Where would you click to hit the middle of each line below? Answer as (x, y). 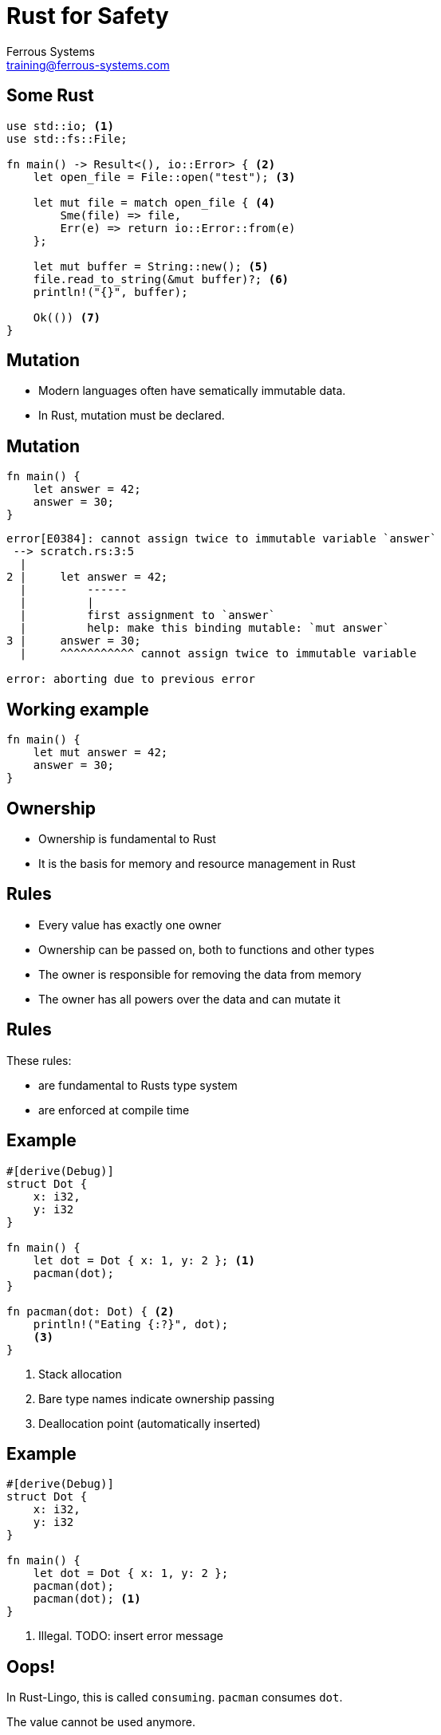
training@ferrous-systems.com (88, 65)
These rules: (39, 1060)
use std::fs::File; (67, 138)
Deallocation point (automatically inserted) (150, 1423)
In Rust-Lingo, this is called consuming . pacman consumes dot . (175, 1698)
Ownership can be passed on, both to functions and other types (207, 949)
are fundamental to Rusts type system (138, 1085)
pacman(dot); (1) (87, 1599)
